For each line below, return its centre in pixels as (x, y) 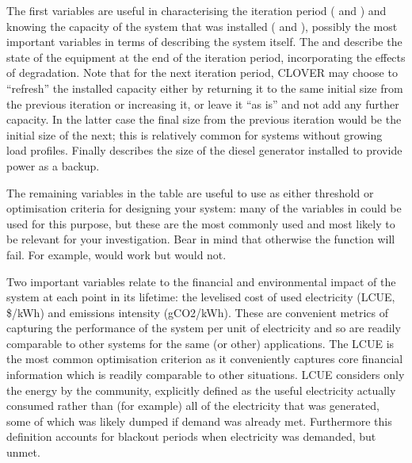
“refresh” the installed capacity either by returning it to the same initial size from (205, 88)
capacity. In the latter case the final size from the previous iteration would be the (204, 119)
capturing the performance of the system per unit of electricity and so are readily (204, 328)
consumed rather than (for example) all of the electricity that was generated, (193, 406)
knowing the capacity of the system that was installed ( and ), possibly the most (202, 26)
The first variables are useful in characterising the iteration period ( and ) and (196, 10)
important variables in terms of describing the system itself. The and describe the (204, 42)
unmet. (23, 452)
